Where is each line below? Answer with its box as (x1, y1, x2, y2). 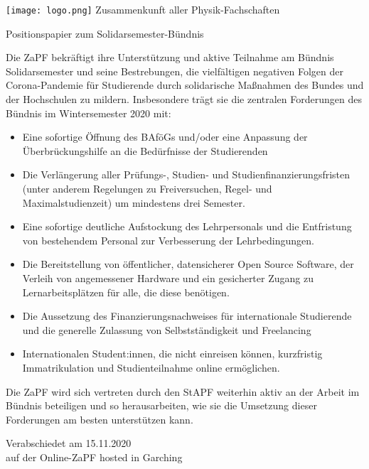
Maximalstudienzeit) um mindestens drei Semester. (22, 195, 245, 210)
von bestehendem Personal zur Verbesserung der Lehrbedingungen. (22, 232, 314, 247)
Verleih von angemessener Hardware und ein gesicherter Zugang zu (22, 270, 314, 285)
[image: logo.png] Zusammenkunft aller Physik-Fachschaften (6, 2, 280, 16)
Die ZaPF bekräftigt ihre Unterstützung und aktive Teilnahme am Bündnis (6, 50, 334, 65)
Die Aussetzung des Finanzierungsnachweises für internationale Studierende (22, 308, 352, 323)
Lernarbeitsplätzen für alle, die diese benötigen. (22, 284, 230, 299)
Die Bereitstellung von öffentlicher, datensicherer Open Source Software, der (22, 257, 354, 271)
